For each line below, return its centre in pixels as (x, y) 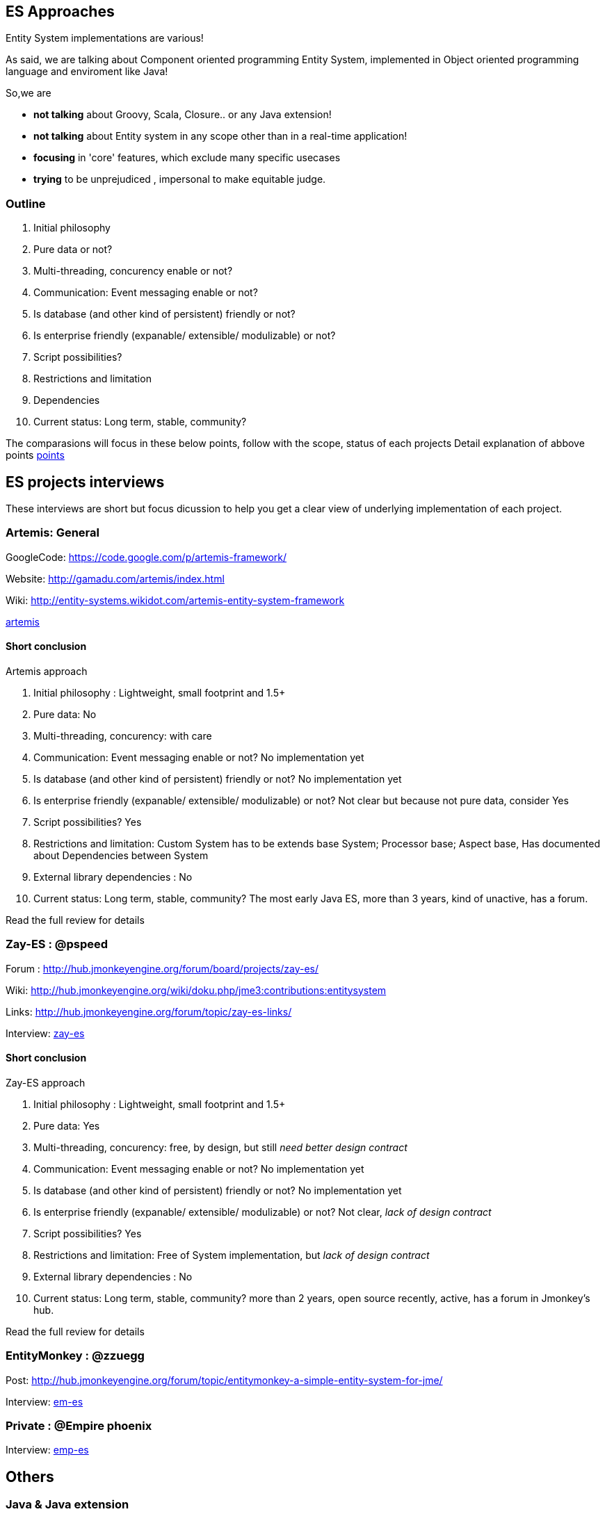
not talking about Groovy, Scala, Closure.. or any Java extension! (183, 115)
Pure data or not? (73, 250)
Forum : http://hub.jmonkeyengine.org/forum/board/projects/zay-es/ (162, 968)
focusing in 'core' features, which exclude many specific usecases (187, 158)
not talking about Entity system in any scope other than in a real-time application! (220, 136)
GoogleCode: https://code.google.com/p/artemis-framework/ (146, 557)
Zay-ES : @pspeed (57, 944)
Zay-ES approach (46, 1082)
